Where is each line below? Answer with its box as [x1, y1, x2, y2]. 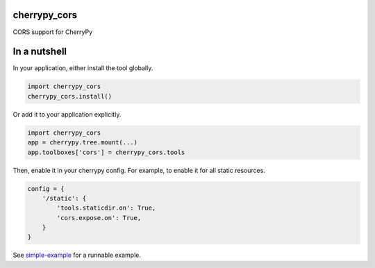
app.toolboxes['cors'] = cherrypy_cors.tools [27, 148, 185, 156]
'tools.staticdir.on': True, [56, 204, 156, 212]
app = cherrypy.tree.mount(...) [27, 139, 138, 146]
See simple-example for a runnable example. [12, 251, 142, 260]
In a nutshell [12, 46, 67, 58]
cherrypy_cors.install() [27, 92, 112, 100]
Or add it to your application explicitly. [12, 110, 122, 118]
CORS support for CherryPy [12, 28, 93, 36]
